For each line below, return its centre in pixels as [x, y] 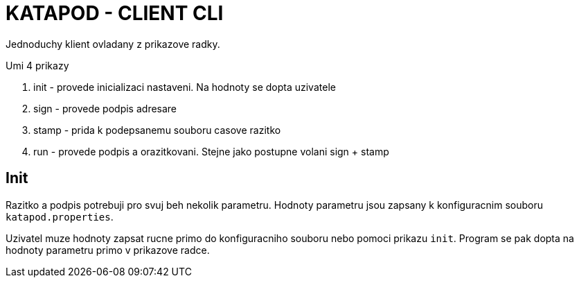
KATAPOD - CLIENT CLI [115, 13]
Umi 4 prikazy [37, 65]
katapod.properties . [60, 216]
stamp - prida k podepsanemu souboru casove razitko [157, 130]
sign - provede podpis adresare [105, 108]
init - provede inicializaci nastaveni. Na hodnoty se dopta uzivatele [185, 87]
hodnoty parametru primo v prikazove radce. [108, 250]
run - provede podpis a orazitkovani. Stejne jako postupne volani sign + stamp [211, 151]
